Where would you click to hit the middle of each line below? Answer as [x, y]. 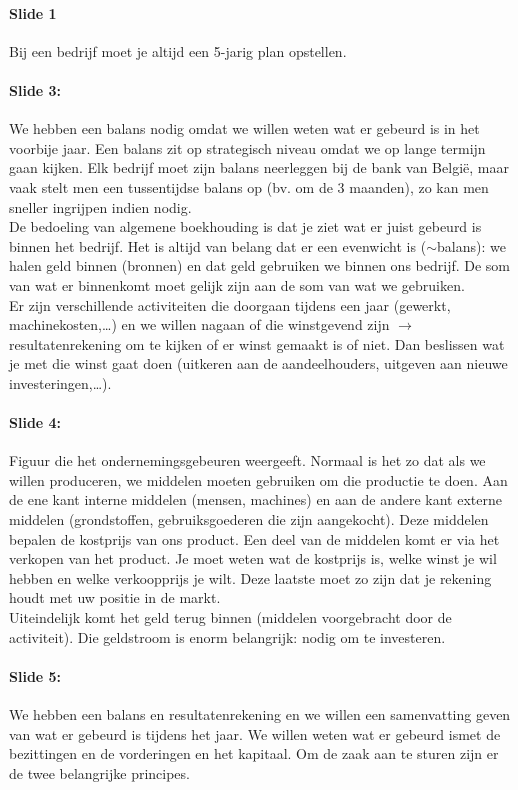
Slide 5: [35, 675]
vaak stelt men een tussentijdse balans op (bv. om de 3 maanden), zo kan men [249, 186]
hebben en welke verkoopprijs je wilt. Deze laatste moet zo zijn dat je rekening [250, 577]
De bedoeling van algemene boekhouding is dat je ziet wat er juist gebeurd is [245, 226]
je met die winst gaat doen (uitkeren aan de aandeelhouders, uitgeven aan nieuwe [258, 363]
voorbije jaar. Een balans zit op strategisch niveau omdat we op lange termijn [247, 147]
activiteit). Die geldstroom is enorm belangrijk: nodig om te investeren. [227, 636]
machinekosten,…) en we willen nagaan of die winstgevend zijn [199, 324]
